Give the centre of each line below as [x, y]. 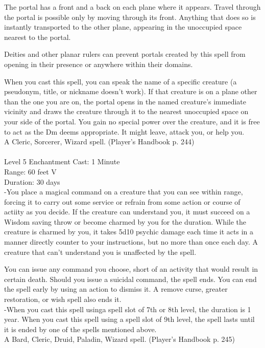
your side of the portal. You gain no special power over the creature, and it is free [132, 121]
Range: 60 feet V [30, 171]
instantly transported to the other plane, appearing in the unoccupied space [123, 27]
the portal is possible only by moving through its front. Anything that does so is [130, 17]
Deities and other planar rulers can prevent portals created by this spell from [125, 54]
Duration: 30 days [32, 181]
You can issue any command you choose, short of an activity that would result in [131, 269]
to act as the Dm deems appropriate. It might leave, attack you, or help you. [124, 131]
